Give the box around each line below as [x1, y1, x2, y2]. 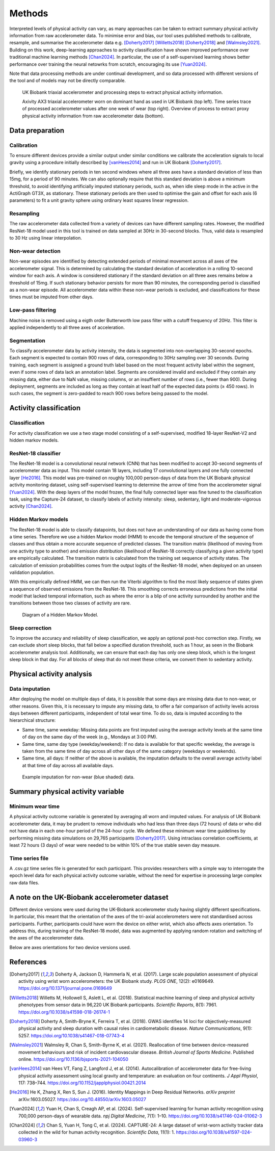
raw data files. [9, 879, 39, 885]
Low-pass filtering [9, 306, 56, 313]
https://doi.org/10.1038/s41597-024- [176, 1129, 252, 1135]
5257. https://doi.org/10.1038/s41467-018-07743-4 [18, 1032, 125, 1038]
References [9, 957, 47, 966]
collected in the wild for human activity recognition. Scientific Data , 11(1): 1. [18, 1129, 175, 1135]
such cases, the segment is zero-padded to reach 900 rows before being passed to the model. [9, 390, 209, 397]
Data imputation [9, 685, 50, 692]
